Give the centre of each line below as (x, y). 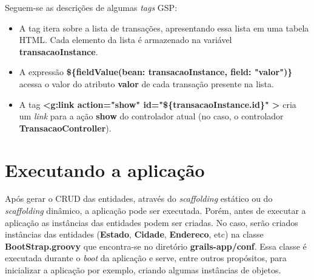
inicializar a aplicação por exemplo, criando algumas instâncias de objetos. (143, 270)
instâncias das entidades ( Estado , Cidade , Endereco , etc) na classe (134, 234)
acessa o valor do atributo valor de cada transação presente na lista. (146, 83)
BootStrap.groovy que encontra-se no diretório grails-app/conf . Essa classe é (156, 246)
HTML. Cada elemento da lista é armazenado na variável (125, 40)
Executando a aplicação (105, 169)
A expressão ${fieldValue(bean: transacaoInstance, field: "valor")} (156, 72)
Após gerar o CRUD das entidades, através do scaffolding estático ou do (139, 198)
